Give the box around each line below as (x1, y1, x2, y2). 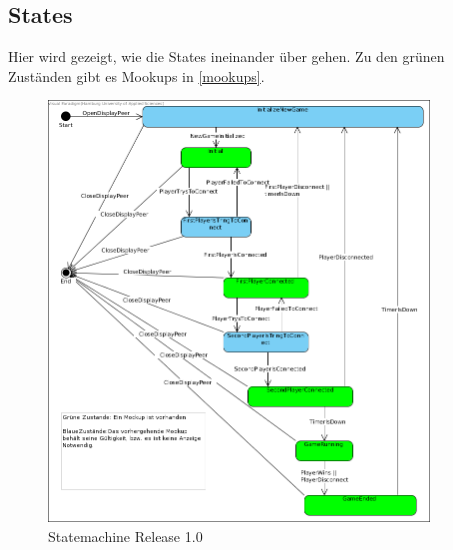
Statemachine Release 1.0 (48, 525, 203, 546)
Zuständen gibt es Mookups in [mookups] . (8, 65, 265, 86)
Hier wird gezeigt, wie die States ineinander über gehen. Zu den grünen (8, 46, 445, 67)
